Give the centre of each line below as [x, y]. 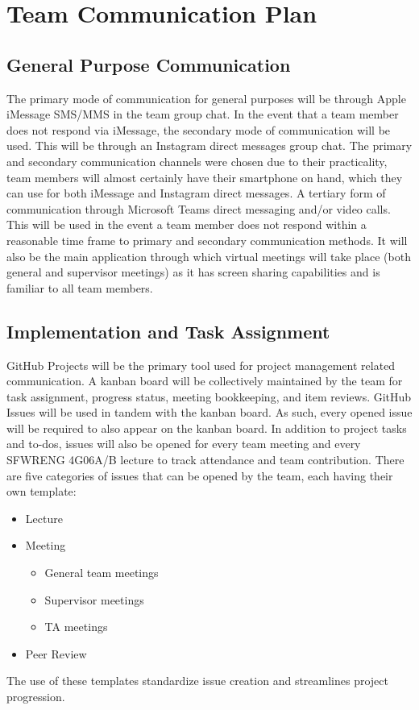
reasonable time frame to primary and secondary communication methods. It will [207, 240]
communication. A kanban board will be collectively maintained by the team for [205, 381]
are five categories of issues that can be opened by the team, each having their [200, 475]
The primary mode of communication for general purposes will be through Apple [206, 98]
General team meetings [102, 573]
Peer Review [56, 653]
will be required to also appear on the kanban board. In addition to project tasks [207, 428]
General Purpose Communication [149, 64]
